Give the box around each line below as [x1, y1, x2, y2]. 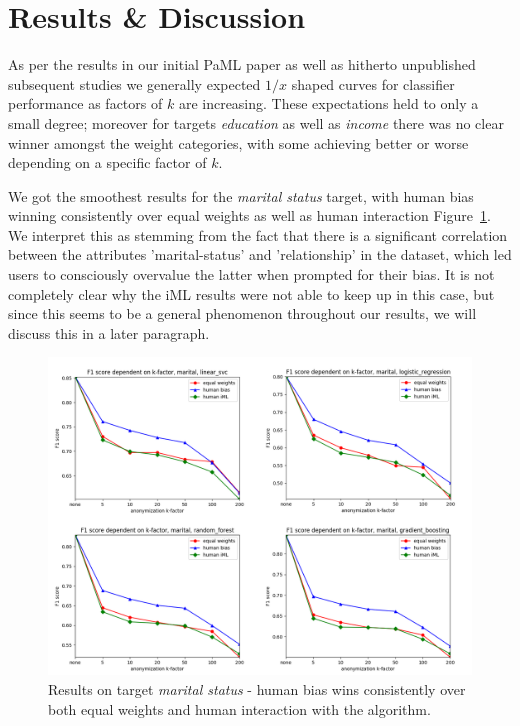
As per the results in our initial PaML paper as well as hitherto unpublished [8, 54, 476, 75]
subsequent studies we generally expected [8, 73, 261, 94]
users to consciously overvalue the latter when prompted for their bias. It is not [8, 264, 495, 285]
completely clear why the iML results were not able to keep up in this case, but [8, 283, 495, 304]
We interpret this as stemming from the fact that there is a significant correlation [8, 224, 508, 245]
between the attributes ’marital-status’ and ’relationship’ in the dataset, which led [8, 244, 512, 265]
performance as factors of [8, 93, 163, 114]
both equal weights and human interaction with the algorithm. [48, 698, 431, 719]
